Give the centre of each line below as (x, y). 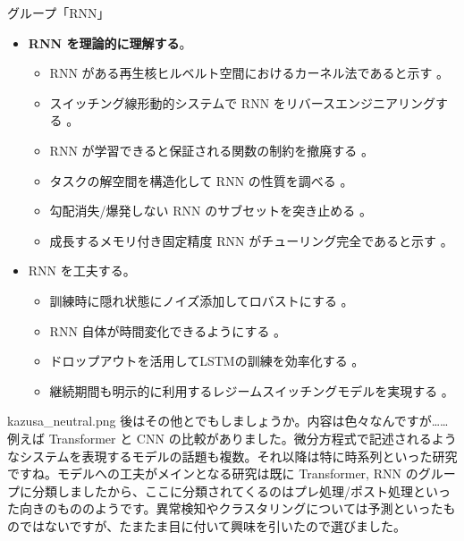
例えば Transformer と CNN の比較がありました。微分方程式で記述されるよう (232, 438)
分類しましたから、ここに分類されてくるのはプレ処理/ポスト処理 (222, 490)
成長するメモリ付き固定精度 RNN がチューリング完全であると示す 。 (251, 240)
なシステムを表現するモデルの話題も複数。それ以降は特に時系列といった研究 (232, 456)
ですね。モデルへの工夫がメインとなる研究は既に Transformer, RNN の (213, 473)
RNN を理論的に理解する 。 (110, 42)
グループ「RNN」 (59, 13)
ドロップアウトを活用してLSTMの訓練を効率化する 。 (207, 361)
